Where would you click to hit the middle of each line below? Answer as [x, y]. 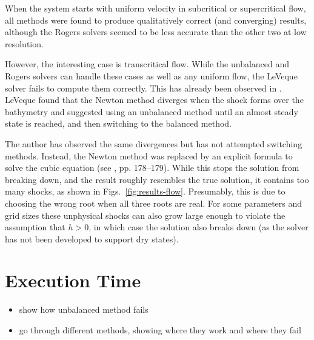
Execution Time [73, 280]
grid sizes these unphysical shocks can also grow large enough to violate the [145, 215]
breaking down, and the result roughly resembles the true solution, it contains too [157, 179]
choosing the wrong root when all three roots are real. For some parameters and [154, 203]
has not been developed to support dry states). [92, 238]
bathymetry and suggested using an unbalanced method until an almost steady [152, 111]
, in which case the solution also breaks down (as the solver [199, 227]
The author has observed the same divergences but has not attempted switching [154, 143]
